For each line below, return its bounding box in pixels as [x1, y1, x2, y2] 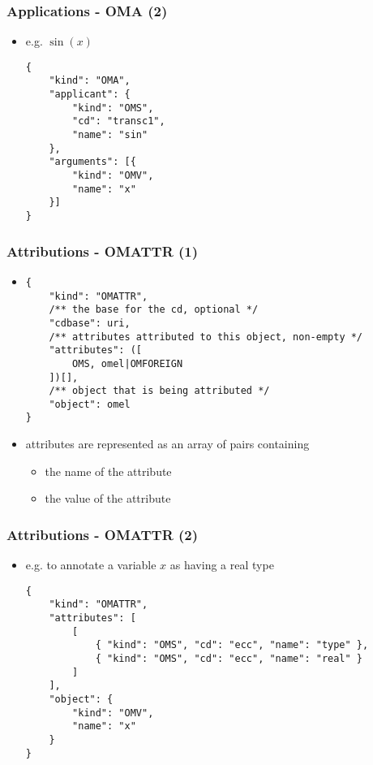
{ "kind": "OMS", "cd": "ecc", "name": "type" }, [95, 639, 369, 651]
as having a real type [169, 556, 274, 573]
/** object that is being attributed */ [49, 385, 270, 397]
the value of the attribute [45, 490, 171, 507]
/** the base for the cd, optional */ [49, 304, 259, 316]
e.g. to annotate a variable [25, 556, 156, 573]
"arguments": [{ [49, 156, 136, 168]
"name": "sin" [72, 129, 148, 141]
